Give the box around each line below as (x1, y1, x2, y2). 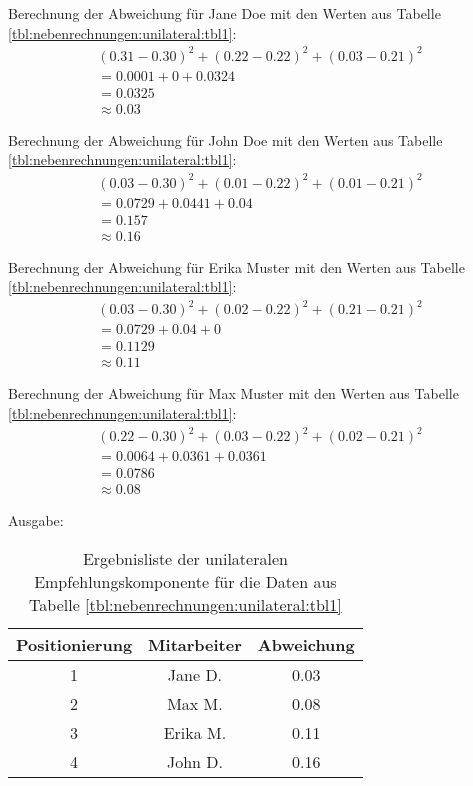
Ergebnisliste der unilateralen (82, 546, 288, 570)
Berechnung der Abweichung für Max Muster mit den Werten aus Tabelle (8, 383, 459, 404)
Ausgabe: (8, 510, 64, 531)
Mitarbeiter (148, 632, 242, 656)
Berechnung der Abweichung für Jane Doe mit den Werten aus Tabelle (8, 3, 441, 23)
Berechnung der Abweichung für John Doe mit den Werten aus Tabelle (8, 129, 443, 150)
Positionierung (16, 632, 133, 656)
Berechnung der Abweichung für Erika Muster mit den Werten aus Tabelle (8, 256, 465, 277)
